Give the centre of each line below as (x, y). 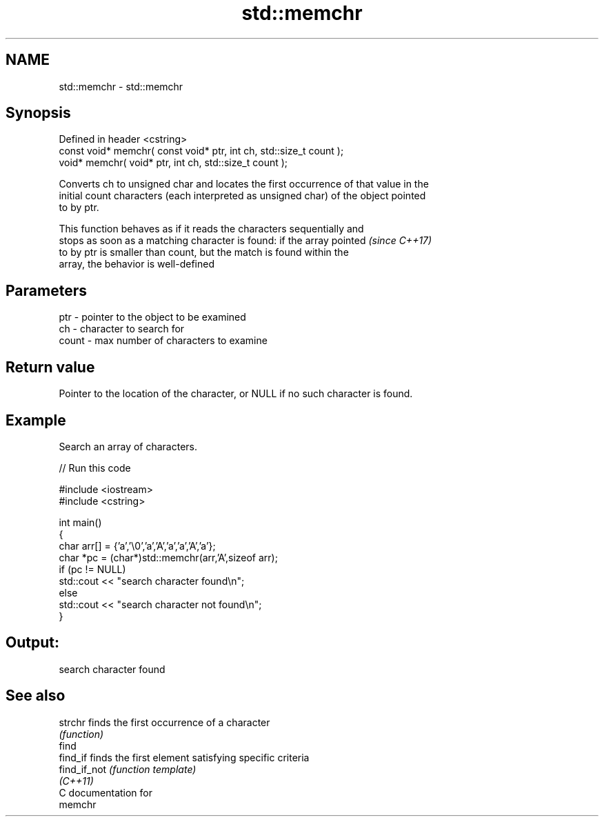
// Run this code (95, 468)
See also (36, 696)
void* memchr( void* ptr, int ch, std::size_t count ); (173, 163)
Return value (50, 367)
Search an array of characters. (128, 446)
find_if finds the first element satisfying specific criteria (184, 757)
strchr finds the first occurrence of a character (164, 722)
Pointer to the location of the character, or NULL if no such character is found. (236, 394)
